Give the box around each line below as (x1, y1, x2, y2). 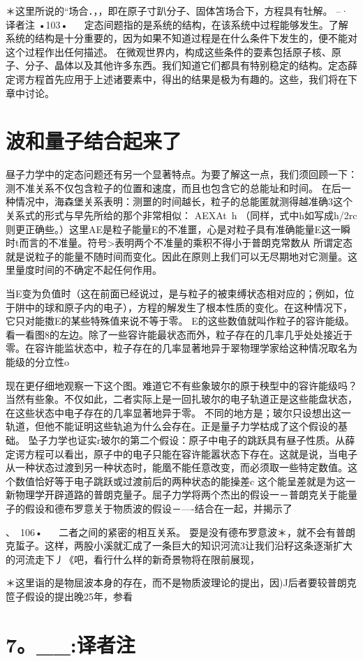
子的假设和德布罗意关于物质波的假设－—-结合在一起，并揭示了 (6, 500, 292, 515)
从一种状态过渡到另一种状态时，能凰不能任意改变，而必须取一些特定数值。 (6, 460, 348, 475)
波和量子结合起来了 (6, 126, 182, 155)
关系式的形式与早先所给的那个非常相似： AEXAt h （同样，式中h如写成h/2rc (6, 208, 357, 223)
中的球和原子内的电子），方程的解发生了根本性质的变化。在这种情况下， (24, 299, 353, 314)
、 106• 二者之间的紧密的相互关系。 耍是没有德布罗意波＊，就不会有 (6, 524, 336, 539)
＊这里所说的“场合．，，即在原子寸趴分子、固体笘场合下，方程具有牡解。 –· (6, 3, 349, 17)
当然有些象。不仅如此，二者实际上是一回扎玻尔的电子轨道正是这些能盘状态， (6, 392, 357, 406)
